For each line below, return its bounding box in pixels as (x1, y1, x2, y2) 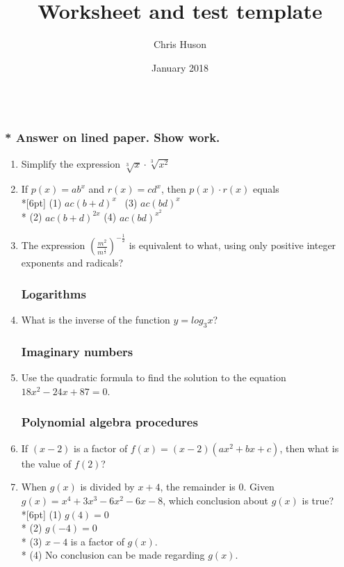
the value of (21, 456, 72, 470)
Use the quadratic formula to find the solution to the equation (21, 370, 286, 385)
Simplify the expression (21, 156, 120, 170)
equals (252, 182, 279, 196)
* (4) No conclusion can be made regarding (21, 548, 205, 562)
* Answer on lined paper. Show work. (5, 129, 220, 146)
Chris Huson (153, 37, 207, 51)
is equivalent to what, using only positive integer (129, 238, 336, 253)
